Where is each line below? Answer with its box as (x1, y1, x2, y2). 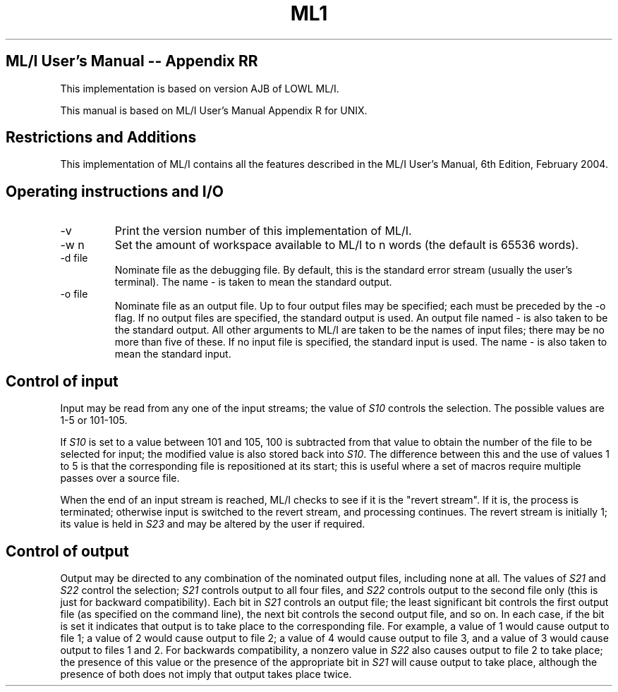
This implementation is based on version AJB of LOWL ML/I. (60, 82, 339, 95)
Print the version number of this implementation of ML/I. (114, 224, 412, 238)
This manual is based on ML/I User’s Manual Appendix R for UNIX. (60, 104, 368, 116)
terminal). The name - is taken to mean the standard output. (114, 276, 392, 289)
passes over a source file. (60, 472, 180, 485)
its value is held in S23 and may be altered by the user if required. (60, 518, 365, 530)
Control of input (6, 372, 119, 390)
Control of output (6, 542, 129, 560)
